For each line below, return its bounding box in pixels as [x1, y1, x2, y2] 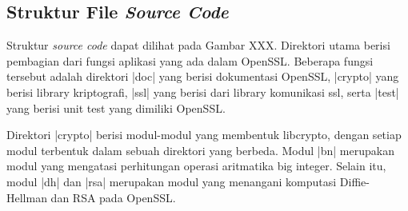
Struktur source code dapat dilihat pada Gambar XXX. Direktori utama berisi [6, 37, 390, 54]
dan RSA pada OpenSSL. [50, 189, 176, 205]
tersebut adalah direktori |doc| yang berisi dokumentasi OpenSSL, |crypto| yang [6, 68, 399, 85]
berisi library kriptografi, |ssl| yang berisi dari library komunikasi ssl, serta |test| [6, 83, 399, 100]
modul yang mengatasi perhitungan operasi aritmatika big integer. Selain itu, [6, 157, 386, 174]
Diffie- [339, 173, 370, 189]
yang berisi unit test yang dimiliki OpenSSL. [6, 99, 226, 116]
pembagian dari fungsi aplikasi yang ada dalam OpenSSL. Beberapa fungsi [6, 52, 374, 69]
